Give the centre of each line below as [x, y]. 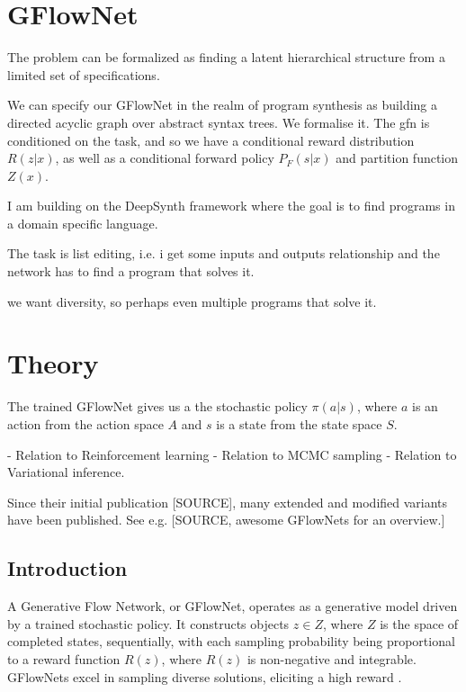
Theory [53, 363]
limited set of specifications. [84, 74]
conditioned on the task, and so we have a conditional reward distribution [211, 140]
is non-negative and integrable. [332, 658]
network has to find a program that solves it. [131, 271]
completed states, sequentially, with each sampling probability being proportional [231, 641]
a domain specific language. [83, 223]
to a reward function [64, 658]
